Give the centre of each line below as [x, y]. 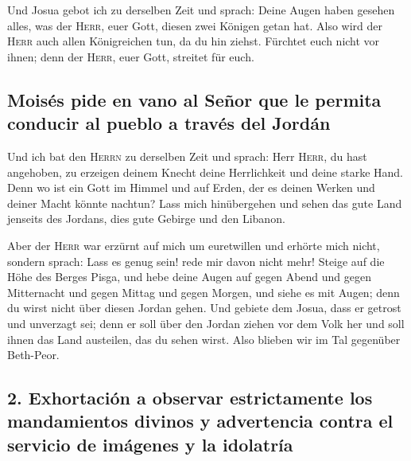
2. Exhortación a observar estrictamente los [190, 398]
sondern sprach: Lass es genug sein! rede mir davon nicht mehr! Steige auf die [196, 261]
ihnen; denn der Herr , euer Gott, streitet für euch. [131, 56]
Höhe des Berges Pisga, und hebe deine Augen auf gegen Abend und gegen [189, 277]
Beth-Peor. [33, 355]
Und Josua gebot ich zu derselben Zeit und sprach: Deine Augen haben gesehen [201, 10]
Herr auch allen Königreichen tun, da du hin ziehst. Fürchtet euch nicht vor [194, 41]
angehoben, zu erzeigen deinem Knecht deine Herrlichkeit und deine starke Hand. [205, 172]
